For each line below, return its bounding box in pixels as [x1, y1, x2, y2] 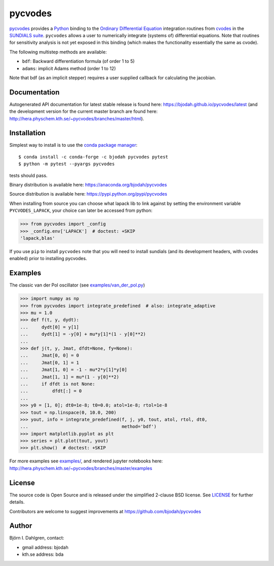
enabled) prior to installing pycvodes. [9, 256, 87, 262]
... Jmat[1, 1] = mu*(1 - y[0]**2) [20, 374, 119, 380]
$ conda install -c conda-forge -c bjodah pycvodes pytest [18, 154, 168, 160]
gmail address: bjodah [22, 544, 68, 550]
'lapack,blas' [20, 235, 55, 241]
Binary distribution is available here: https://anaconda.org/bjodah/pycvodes [9, 182, 167, 188]
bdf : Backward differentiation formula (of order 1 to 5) [22, 58, 135, 65]
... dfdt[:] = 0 [20, 388, 82, 394]
